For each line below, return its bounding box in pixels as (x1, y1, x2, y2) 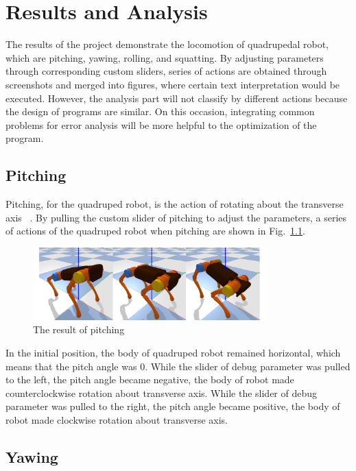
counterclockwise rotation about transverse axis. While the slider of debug (5, 385, 318, 400)
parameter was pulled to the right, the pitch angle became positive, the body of (5, 399, 340, 413)
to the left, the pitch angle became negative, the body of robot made (5, 372, 294, 387)
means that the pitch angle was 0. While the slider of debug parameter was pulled (5, 359, 351, 373)
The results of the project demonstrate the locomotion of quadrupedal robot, (5, 37, 329, 51)
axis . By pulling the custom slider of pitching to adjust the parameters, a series (5, 210, 347, 224)
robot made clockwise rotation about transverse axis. (5, 413, 228, 426)
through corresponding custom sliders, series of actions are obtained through (5, 64, 327, 78)
